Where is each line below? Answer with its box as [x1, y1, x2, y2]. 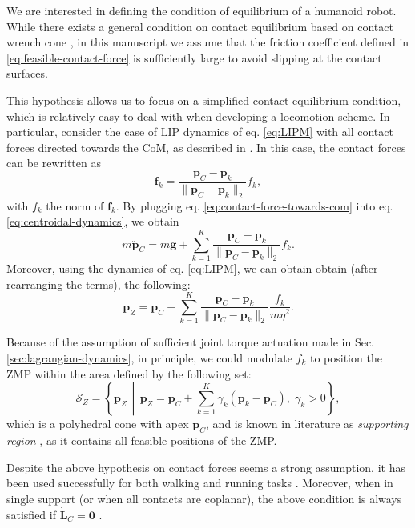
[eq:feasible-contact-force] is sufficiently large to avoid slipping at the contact [6, 49, 382, 66]
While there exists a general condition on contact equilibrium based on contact [6, 18, 393, 34]
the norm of [46, 197, 104, 214]
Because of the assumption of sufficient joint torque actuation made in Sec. [6, 334, 375, 350]
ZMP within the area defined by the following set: [6, 365, 252, 382]
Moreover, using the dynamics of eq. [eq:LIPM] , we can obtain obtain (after [6, 259, 378, 276]
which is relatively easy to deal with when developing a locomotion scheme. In [6, 107, 390, 124]
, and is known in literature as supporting [206, 415, 409, 432]
